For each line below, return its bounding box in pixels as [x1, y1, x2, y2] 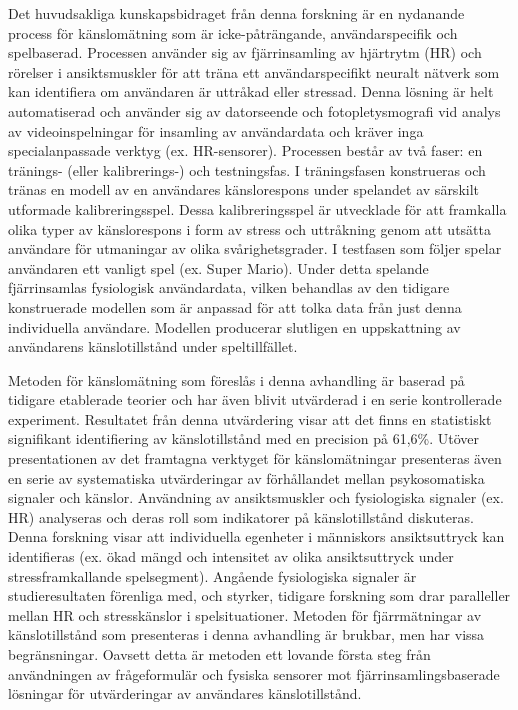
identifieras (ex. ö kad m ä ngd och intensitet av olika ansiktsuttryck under [8, 546, 454, 567]
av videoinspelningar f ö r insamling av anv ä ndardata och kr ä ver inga [8, 120, 424, 141]
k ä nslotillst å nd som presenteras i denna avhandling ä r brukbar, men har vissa [8, 624, 485, 645]
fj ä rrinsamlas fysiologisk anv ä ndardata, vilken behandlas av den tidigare [8, 277, 450, 298]
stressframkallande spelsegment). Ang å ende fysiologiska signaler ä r [8, 565, 417, 586]
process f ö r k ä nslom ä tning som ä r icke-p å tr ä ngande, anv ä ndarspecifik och [8, 22, 458, 43]
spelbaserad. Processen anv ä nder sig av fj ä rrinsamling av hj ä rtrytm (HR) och [8, 42, 482, 63]
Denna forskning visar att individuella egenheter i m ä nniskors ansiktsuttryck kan [8, 526, 505, 547]
